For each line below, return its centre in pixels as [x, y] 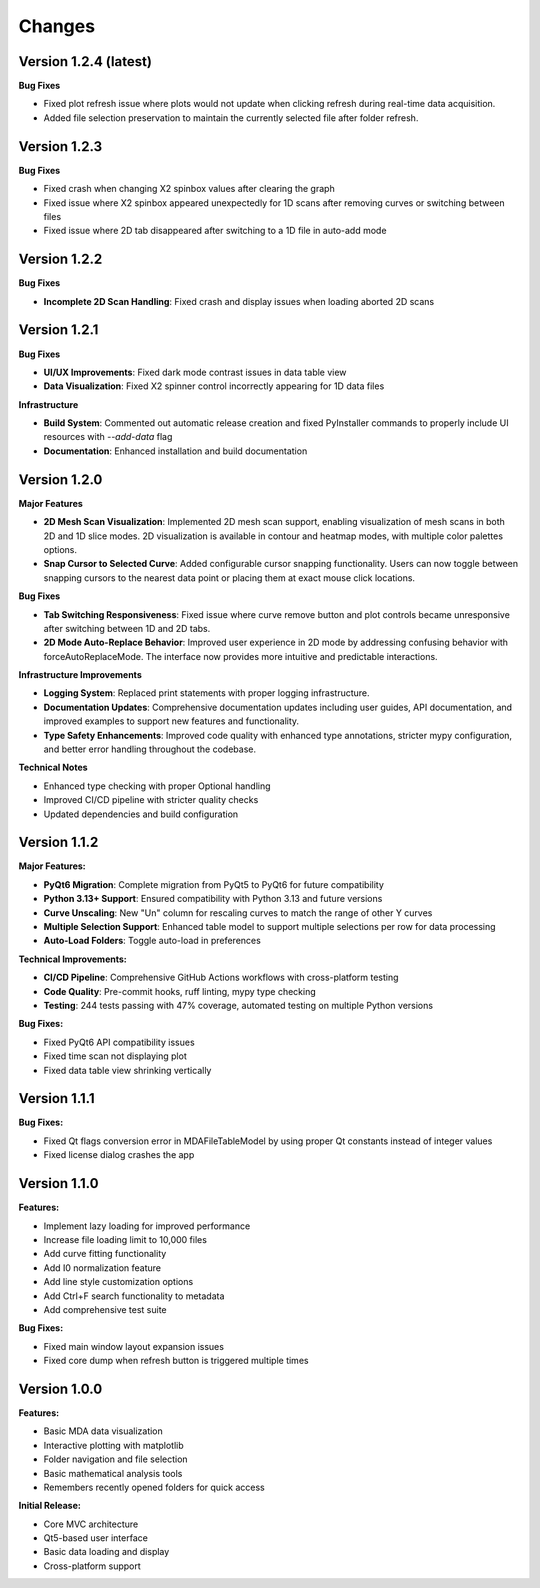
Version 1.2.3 [60, 146]
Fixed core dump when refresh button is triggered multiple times [176, 1361]
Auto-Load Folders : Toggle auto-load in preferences [152, 941]
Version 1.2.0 [60, 479]
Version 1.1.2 [58, 842]
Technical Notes [53, 767]
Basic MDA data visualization [103, 1431]
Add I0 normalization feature [102, 1267]
